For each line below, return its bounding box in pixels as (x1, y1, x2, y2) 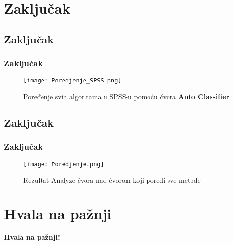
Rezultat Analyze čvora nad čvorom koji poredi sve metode (23, 175, 201, 185)
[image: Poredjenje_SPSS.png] (23, 77, 122, 84)
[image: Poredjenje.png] (23, 161, 104, 168)
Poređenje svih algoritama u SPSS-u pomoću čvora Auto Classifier (23, 91, 230, 102)
